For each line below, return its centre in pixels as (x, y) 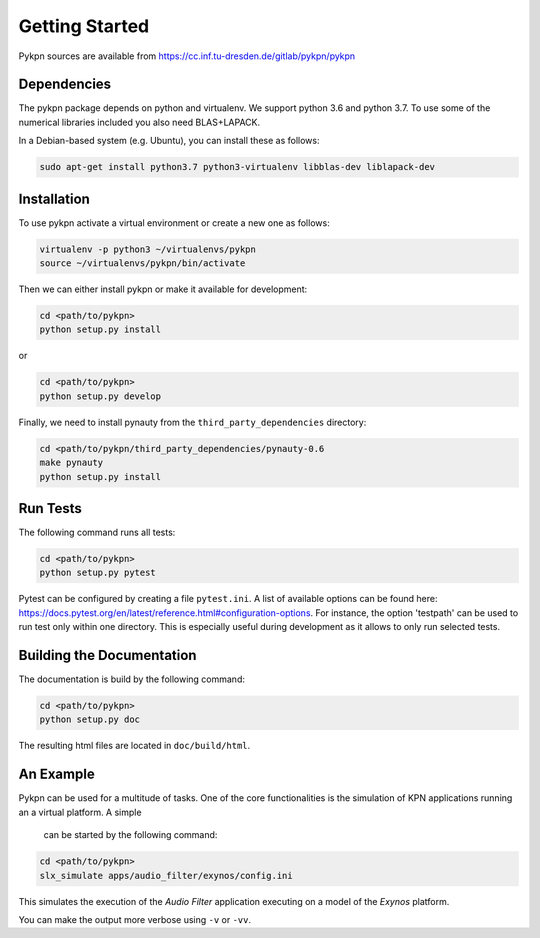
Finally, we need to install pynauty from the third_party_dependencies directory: (192, 422)
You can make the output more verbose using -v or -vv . (135, 919)
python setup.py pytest (98, 573)
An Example (56, 774)
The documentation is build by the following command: (131, 679)
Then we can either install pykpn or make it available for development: (163, 289)
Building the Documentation (107, 655)
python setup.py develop (100, 396)
